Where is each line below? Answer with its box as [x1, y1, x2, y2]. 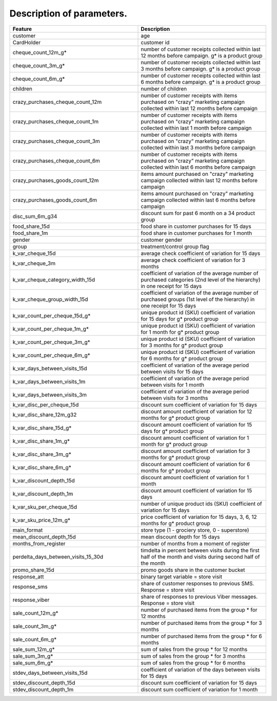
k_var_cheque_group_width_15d [12, 296, 88, 303]
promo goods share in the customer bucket [141, 566, 246, 573]
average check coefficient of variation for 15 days [141, 249, 261, 257]
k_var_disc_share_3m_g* [12, 451, 71, 458]
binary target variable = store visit [141, 573, 223, 580]
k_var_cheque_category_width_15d [12, 276, 95, 283]
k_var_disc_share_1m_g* [12, 437, 70, 444]
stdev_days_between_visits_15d [12, 669, 88, 676]
